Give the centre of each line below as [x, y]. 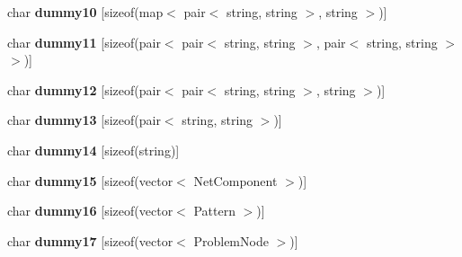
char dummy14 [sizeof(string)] [93, 150]
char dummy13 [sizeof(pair [84, 120]
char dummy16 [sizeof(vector [90, 211]
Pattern [214, 211]
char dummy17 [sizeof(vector [90, 240]
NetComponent [235, 180]
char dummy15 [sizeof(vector [90, 180]
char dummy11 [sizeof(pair [84, 42]
